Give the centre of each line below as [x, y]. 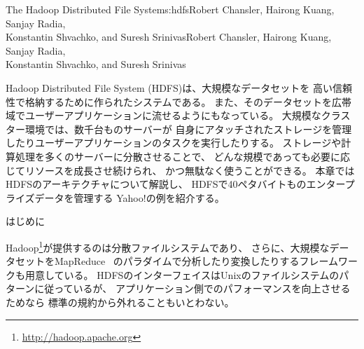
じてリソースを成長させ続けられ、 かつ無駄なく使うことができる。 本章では [180, 170]
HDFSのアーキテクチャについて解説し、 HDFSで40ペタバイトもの [156, 184]
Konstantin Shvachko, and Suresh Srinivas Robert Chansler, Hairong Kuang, [169, 37]
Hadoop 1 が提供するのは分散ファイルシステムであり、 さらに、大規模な [168, 246]
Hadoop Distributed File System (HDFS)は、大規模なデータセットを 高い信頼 [179, 87]
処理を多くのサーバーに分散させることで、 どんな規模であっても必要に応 [182, 156]
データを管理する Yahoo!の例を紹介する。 [129, 197]
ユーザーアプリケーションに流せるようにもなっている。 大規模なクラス [188, 115]
